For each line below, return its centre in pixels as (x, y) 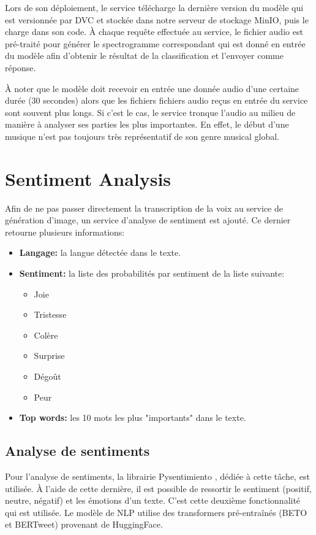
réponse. (21, 67)
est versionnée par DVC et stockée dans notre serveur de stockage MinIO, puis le (157, 19)
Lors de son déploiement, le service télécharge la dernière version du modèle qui (154, 7)
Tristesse (50, 314)
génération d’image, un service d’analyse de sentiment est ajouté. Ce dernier (148, 220)
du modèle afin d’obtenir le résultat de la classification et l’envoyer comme (144, 56)
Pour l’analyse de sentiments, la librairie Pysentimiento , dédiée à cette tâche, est (157, 476)
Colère (46, 335)
